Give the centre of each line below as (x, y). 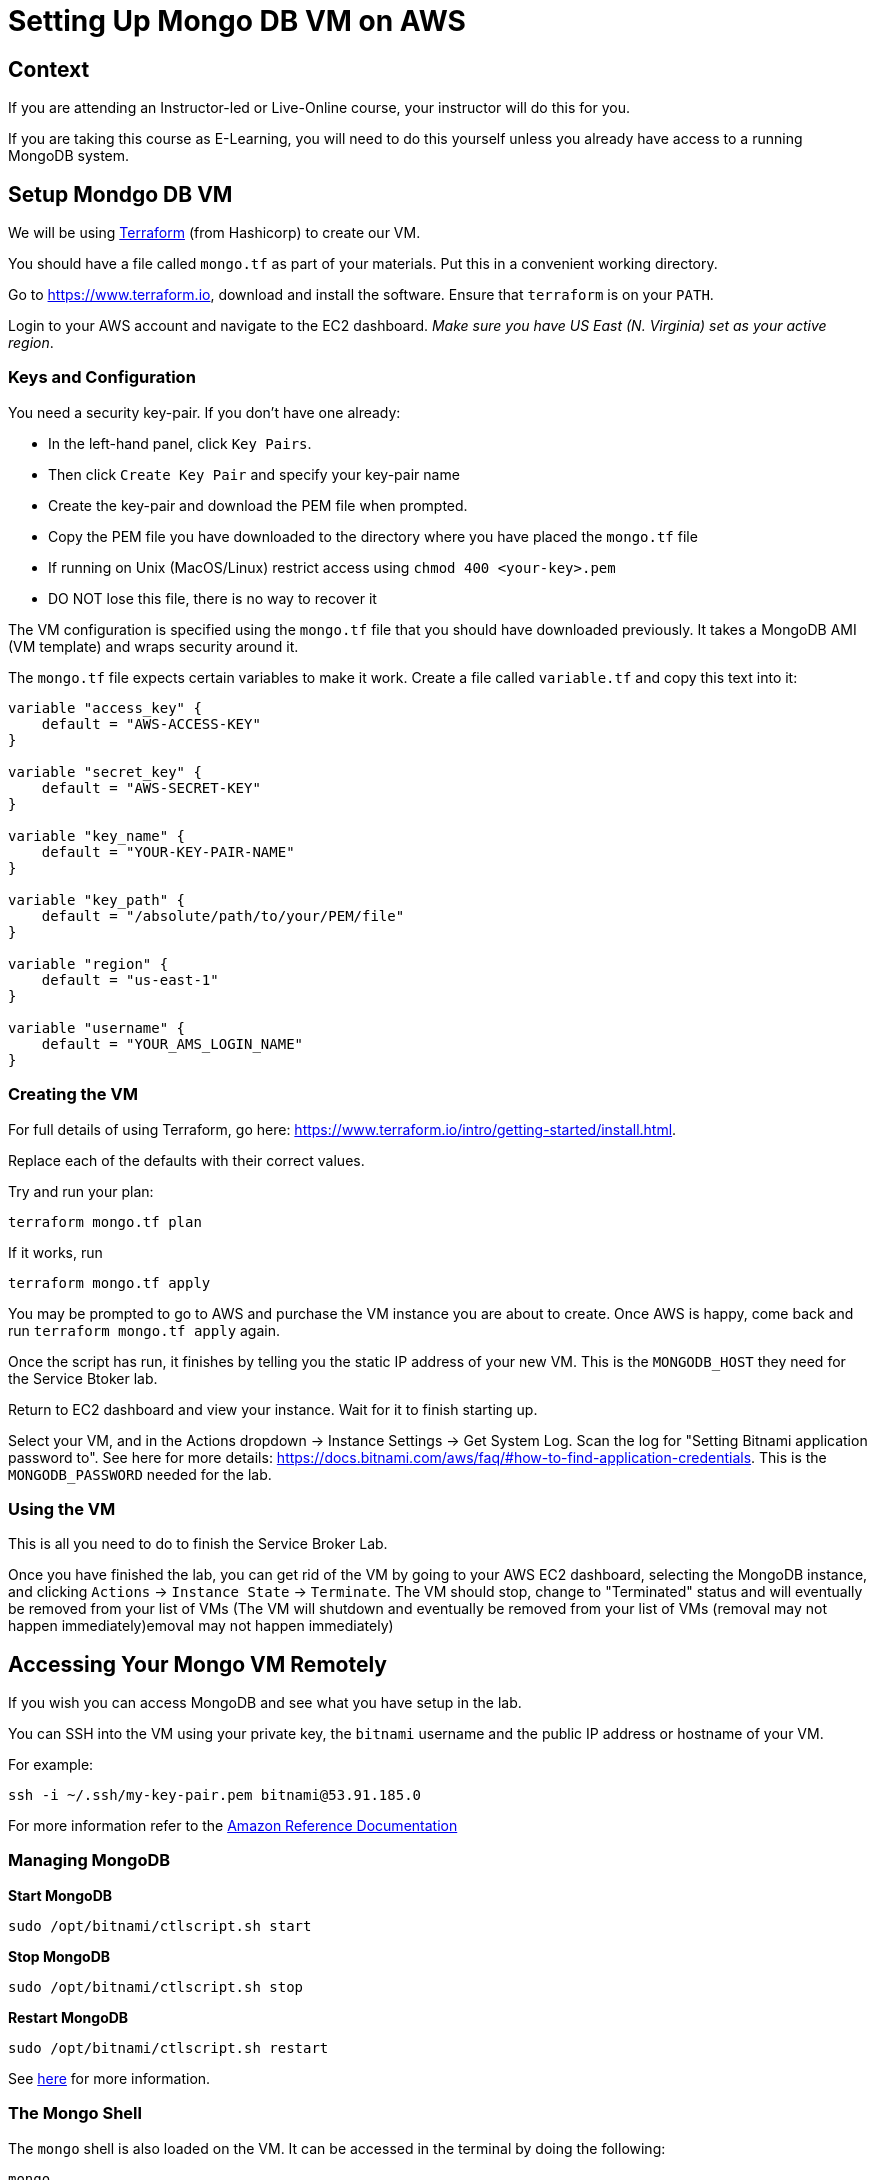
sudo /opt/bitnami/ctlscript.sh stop (156, 1986)
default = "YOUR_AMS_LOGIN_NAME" (172, 1043)
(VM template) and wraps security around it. (153, 646)
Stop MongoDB (59, 1956)
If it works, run (55, 1252)
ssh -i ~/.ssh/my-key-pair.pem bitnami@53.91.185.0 (215, 1795)
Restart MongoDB (68, 2017)
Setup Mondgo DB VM (120, 194)
